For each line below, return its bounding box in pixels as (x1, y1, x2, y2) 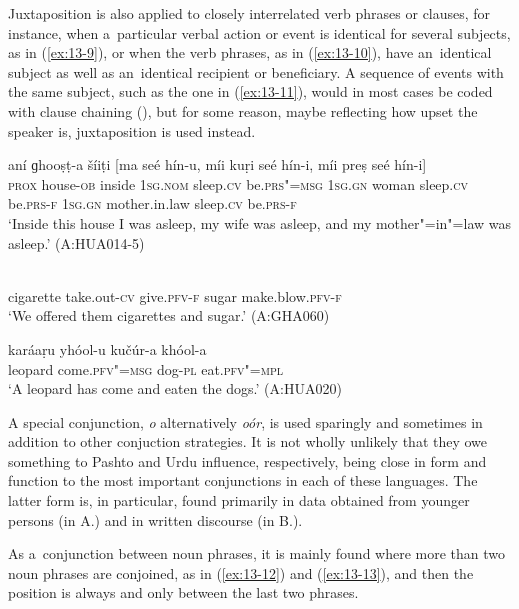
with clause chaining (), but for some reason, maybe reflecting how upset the (8, 100, 478, 121)
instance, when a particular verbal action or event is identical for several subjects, (8, 22, 511, 43)
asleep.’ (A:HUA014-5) (8, 232, 145, 253)
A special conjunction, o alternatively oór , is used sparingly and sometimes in (8, 411, 483, 432)
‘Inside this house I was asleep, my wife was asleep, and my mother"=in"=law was (8, 212, 511, 233)
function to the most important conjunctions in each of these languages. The (8, 470, 478, 491)
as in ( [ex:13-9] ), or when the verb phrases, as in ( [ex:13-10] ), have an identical (8, 42, 492, 63)
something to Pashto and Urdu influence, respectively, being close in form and (8, 450, 487, 471)
